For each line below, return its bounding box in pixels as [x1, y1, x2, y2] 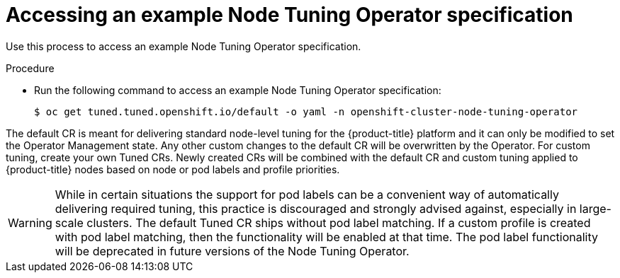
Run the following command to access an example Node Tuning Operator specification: [34, 83, 441, 96]
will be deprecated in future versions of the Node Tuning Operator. [55, 243, 410, 258]
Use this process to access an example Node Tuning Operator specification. [6, 40, 361, 52]
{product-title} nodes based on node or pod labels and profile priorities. [6, 163, 340, 175]
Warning [8, 215, 52, 230]
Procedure [6, 62, 55, 74]
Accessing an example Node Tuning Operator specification [6, 3, 573, 27]
